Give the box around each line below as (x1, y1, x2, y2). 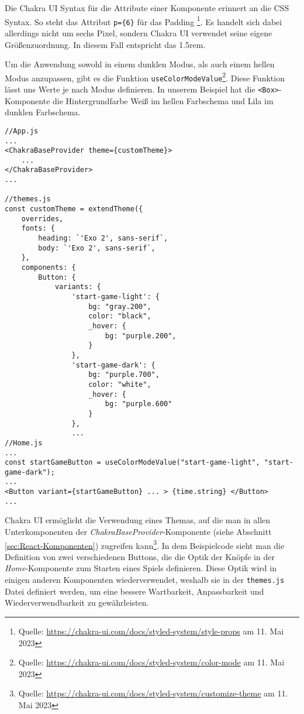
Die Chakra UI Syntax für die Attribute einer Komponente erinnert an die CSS (5, 2, 289, 13)
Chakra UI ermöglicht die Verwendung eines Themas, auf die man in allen (5, 514, 271, 526)
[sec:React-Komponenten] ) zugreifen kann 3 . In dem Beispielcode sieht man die (5, 537, 285, 551)
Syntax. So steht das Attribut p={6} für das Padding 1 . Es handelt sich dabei (5, 13, 282, 28)
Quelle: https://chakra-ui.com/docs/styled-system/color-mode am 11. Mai (18, 656, 285, 668)
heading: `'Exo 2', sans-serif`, (38, 234, 168, 243)
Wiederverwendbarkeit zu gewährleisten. (5, 596, 149, 609)
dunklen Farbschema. (5, 106, 81, 118)
